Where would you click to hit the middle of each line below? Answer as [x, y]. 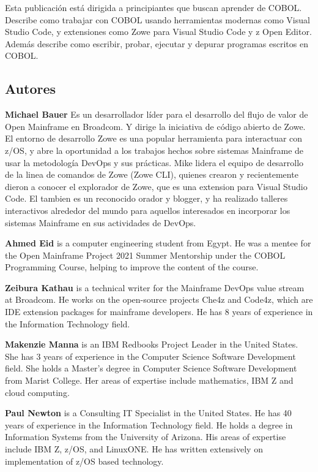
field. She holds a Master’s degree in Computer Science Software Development [151, 368]
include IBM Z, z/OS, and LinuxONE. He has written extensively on [134, 449]
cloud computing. [37, 392]
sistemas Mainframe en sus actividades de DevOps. [101, 222]
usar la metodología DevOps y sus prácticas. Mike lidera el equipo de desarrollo [154, 162]
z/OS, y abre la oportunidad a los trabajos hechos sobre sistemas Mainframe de [154, 150]
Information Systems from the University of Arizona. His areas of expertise [146, 437]
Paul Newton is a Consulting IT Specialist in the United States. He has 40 [148, 413]
